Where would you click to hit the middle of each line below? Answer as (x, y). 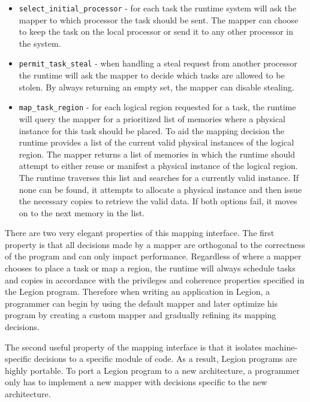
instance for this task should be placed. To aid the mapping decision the (152, 130)
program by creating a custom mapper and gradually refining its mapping (141, 315)
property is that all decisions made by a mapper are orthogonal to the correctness (155, 244)
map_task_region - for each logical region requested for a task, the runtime (157, 107)
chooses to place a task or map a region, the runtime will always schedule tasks (150, 268)
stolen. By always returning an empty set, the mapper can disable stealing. (156, 87)
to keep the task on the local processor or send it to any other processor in (156, 31)
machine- (281, 347)
